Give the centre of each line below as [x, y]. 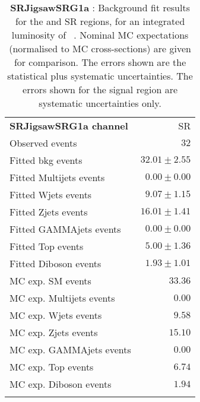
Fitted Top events [47, 246]
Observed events [43, 143]
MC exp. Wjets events [56, 315]
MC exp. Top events [52, 367]
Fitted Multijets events [57, 177]
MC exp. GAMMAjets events [70, 349]
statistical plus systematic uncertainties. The [100, 76]
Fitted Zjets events [49, 212]
